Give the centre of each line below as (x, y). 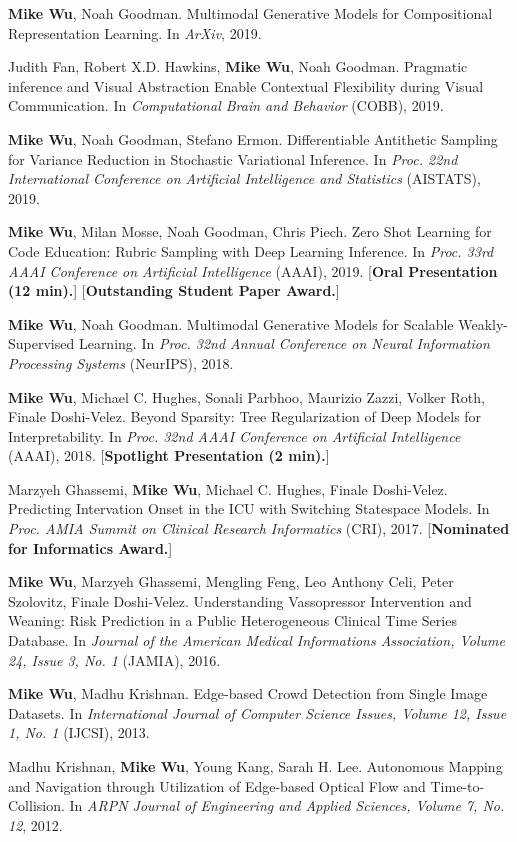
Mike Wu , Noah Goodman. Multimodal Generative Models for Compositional (250, 13)
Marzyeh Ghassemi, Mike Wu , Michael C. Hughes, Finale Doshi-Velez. (228, 488)
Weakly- (483, 323)
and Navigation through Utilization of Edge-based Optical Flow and (217, 785)
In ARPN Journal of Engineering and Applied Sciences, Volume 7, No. (287, 805)
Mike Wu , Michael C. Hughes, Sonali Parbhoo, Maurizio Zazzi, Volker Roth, (246, 396)
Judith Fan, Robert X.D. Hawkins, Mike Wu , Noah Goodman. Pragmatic (238, 66)
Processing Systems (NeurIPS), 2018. (121, 362)
